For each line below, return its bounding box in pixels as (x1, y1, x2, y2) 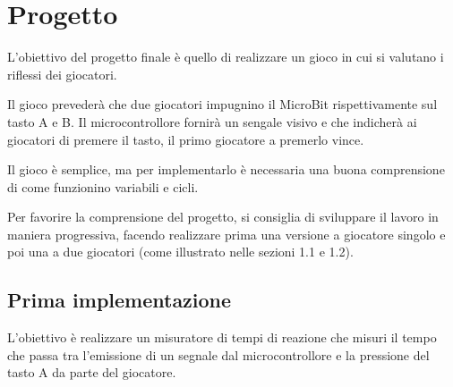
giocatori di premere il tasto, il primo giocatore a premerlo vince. (7, 130, 364, 148)
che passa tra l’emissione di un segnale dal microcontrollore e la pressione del (7, 345, 430, 364)
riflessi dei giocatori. (7, 64, 117, 83)
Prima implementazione (7, 286, 232, 314)
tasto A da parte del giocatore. (7, 363, 176, 382)
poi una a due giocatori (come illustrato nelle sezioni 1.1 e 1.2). (7, 242, 354, 261)
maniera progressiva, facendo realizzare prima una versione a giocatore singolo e (7, 224, 446, 243)
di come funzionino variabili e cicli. (7, 177, 199, 196)
